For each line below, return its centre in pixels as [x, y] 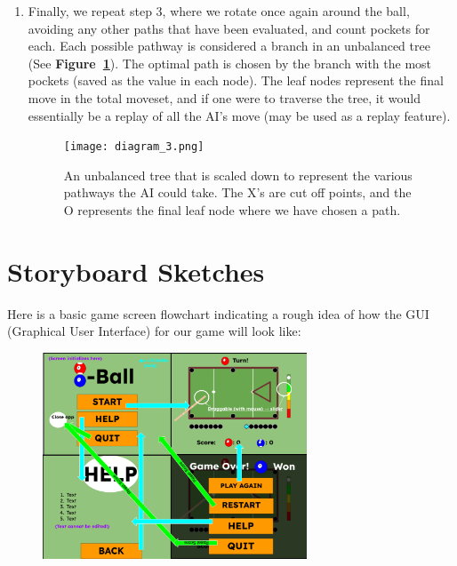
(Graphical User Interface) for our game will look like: [154, 331]
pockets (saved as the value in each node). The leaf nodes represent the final [236, 80]
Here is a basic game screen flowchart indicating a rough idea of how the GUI [218, 313]
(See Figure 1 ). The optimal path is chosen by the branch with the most [230, 63]
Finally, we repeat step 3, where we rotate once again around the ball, [219, 11]
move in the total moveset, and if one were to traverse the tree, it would [224, 97]
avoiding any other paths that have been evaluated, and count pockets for [229, 28]
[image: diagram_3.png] [134, 147]
